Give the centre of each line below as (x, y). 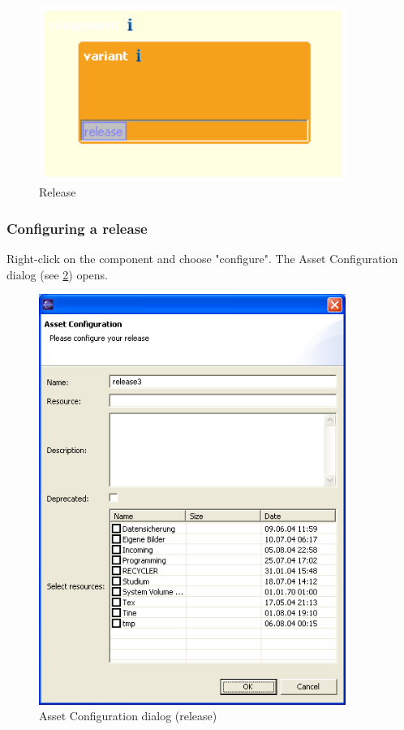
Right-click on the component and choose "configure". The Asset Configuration (202, 259)
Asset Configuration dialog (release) (128, 716)
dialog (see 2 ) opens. (57, 274)
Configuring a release (77, 228)
